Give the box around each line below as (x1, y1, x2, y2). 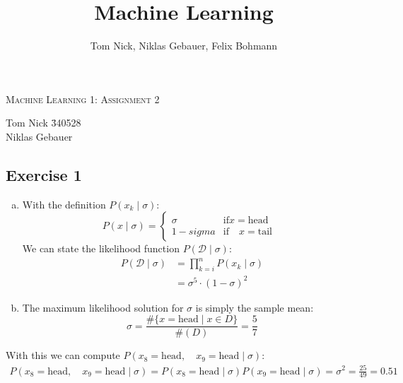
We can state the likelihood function (22, 241, 180, 256)
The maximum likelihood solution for (22, 300, 184, 314)
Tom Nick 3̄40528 (6, 115, 81, 130)
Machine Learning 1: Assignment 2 (6, 91, 160, 106)
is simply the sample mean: (195, 300, 314, 314)
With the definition (22, 196, 106, 211)
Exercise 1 (6, 163, 82, 185)
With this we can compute (6, 348, 120, 363)
